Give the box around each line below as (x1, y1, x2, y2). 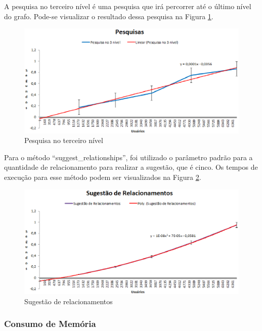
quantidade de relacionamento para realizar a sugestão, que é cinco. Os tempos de (4, 162, 258, 172)
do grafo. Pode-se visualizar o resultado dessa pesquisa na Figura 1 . (4, 11, 213, 21)
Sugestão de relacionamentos (24, 296, 113, 306)
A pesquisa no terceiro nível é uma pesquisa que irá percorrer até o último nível (4, 1, 251, 11)
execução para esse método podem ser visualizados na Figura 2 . (4, 172, 201, 182)
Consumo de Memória (4, 317, 96, 330)
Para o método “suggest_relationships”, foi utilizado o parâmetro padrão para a (4, 152, 253, 162)
